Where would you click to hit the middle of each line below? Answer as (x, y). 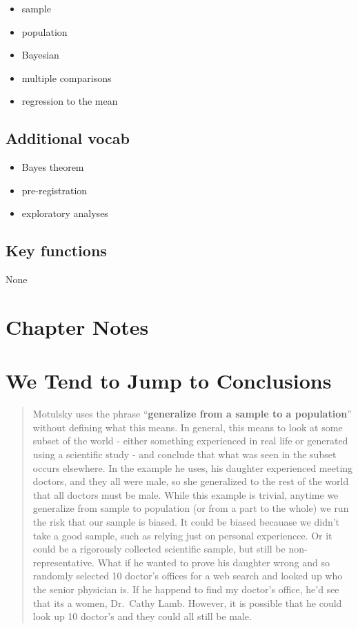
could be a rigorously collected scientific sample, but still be (159, 549)
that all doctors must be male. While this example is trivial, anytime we (186, 494)
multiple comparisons (67, 78)
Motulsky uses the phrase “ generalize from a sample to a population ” (192, 414)
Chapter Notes (77, 326)
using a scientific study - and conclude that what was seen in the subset (185, 454)
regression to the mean (70, 101)
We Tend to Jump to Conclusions (169, 381)
